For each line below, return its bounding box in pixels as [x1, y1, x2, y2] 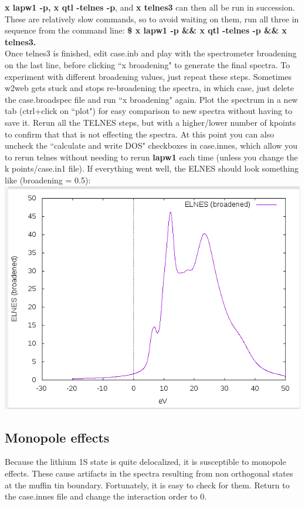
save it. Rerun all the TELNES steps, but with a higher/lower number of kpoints [5, 116, 296, 128]
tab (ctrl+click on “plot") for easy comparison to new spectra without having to [5, 105, 293, 117]
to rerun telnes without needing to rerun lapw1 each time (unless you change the [5, 150, 298, 163]
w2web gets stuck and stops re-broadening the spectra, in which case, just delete [5, 82, 294, 94]
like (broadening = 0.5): [5, 173, 91, 186]
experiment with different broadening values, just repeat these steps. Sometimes [5, 70, 292, 82]
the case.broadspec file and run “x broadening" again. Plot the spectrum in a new [5, 93, 298, 105]
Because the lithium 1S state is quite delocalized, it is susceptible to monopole [5, 455, 286, 468]
